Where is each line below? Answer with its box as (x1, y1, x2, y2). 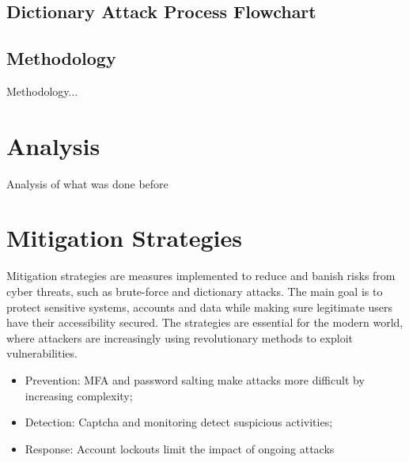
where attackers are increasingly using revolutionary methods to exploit (6, 329, 354, 346)
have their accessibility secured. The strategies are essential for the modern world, (6, 314, 403, 331)
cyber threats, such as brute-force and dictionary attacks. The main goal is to (6, 283, 383, 300)
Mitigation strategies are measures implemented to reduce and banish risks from (6, 267, 396, 284)
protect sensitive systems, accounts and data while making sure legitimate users (6, 298, 393, 315)
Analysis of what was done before (6, 175, 169, 191)
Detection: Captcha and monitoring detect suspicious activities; (25, 414, 333, 430)
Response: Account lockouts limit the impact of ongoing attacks (25, 440, 335, 456)
